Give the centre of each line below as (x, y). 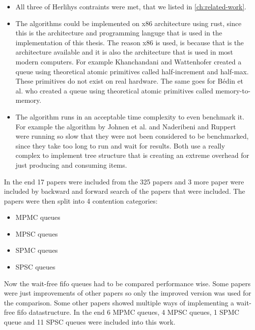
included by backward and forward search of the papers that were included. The (125, 191)
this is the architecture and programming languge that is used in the (119, 33)
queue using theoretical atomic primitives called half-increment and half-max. (132, 71)
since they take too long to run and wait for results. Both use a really (120, 145)
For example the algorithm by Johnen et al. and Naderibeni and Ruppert (126, 126)
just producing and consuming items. (71, 165)
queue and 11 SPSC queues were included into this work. (90, 322)
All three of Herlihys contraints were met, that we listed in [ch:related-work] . (131, 6)
